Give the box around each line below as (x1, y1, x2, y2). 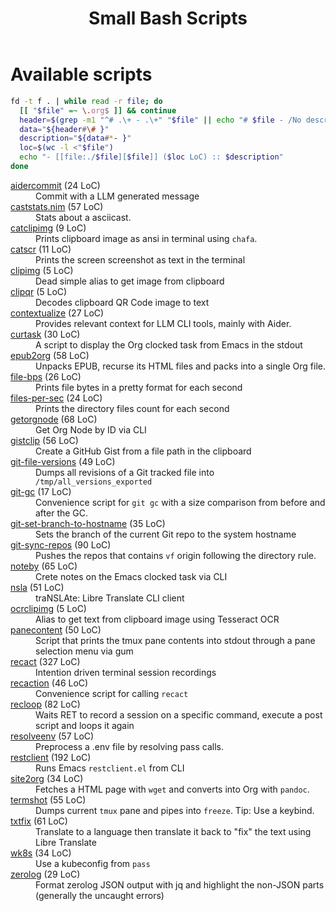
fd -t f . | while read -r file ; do (10, 96, 163, 106)
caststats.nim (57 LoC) (10, 200, 104, 212)
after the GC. (35, 507, 89, 519)
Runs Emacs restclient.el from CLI (35, 762, 185, 774)
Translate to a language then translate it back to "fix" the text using (35, 825, 312, 837)
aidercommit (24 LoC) (10, 179, 101, 191)
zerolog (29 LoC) (10, 868, 81, 880)
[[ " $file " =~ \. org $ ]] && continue (19, 105, 177, 116)
